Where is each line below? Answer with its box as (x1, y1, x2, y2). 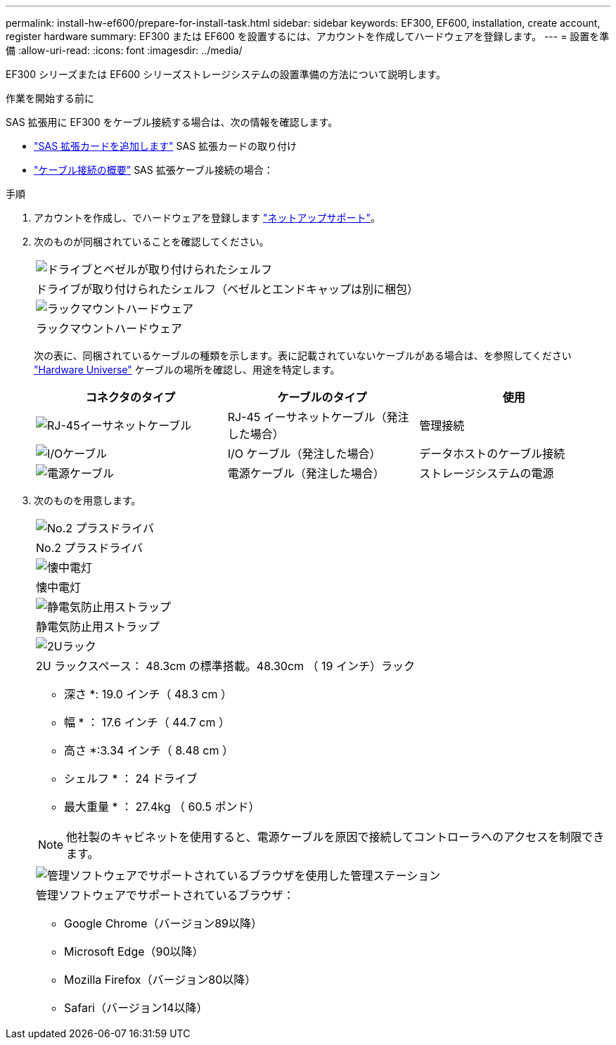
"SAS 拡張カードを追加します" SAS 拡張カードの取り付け (34, 140, 297, 152)
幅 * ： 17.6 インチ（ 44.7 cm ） (64, 715, 230, 729)
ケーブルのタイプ (277, 390, 367, 404)
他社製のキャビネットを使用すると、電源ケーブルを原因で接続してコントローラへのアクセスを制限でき (66, 830, 605, 844)
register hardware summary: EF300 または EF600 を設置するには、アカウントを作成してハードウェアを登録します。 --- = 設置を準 (6, 30, 610, 42)
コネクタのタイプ (85, 390, 176, 404)
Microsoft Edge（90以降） (64, 944, 204, 959)
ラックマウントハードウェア (36, 321, 183, 335)
